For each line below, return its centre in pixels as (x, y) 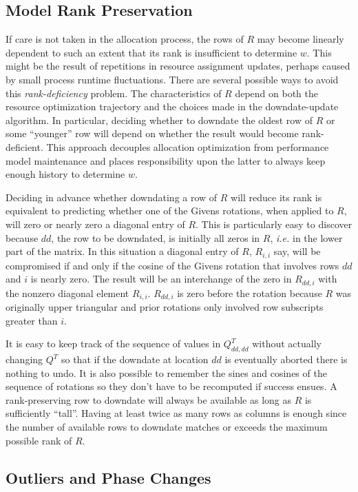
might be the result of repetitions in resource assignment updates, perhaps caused (178, 66)
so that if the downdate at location (135, 359)
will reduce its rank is (276, 197)
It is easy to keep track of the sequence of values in (113, 344)
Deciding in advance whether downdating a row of (112, 197)
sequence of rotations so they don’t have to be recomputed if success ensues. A (171, 386)
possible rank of (39, 440)
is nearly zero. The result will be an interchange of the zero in (161, 279)
